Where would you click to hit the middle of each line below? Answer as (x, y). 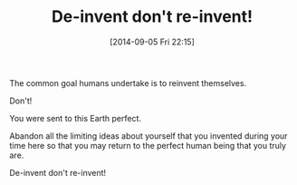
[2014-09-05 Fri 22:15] (152, 42)
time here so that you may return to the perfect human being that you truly (148, 145)
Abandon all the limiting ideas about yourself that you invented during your (148, 136)
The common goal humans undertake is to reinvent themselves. (128, 83)
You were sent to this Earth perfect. (76, 118)
